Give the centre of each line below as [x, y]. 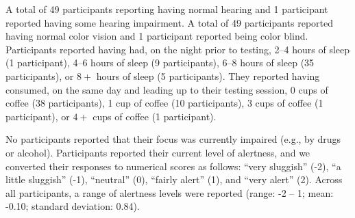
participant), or [38, 116]
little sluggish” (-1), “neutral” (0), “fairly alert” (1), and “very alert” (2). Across [174, 179]
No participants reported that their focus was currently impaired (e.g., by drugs [173, 139]
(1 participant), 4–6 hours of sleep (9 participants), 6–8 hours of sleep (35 [160, 63]
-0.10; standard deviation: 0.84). [73, 206]
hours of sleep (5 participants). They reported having [208, 76]
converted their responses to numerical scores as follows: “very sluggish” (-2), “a [173, 166]
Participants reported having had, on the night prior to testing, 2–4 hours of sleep [178, 49]
